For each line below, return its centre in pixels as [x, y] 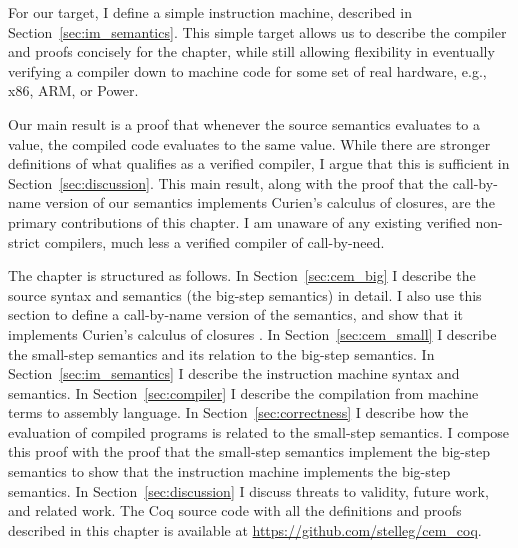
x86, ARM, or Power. [73, 90]
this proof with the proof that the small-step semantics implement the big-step [249, 451]
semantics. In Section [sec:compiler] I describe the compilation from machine [243, 392]
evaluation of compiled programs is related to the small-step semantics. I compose [259, 431]
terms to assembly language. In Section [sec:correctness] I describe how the [238, 412]
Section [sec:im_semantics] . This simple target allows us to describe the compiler [257, 31]
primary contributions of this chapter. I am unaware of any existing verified [239, 221]
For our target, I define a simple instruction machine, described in [210, 12]
